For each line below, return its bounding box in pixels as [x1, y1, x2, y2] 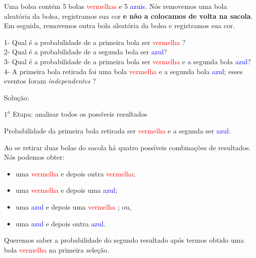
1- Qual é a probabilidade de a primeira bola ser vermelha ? [4, 37, 186, 47]
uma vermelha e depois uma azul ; [15, 185, 117, 195]
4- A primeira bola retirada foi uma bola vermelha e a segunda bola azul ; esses [4, 66, 243, 76]
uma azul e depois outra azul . [15, 218, 105, 228]
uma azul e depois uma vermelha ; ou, [15, 201, 131, 212]
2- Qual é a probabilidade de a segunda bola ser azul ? [4, 46, 167, 57]
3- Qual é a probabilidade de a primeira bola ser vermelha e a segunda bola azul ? [4, 56, 251, 66]
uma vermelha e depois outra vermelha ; [15, 168, 136, 178]
